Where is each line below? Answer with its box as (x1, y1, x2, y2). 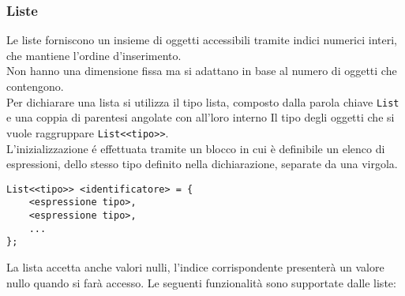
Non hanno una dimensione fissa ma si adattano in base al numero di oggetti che (6, 62, 397, 79)
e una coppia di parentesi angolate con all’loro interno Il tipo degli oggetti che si (6, 109, 395, 126)
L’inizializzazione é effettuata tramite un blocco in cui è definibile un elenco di (6, 140, 385, 156)
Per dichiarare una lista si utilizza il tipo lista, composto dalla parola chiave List (6, 93, 399, 110)
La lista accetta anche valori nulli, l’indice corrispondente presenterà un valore (6, 258, 384, 275)
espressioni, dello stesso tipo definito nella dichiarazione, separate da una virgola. (6, 155, 398, 172)
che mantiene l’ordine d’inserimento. (6, 47, 182, 63)
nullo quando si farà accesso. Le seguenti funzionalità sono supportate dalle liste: (6, 274, 396, 290)
